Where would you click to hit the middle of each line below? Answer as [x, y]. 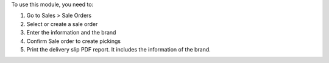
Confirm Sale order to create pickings [74, 41]
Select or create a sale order [62, 24]
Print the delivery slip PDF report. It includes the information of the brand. [119, 49]
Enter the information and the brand [71, 33]
